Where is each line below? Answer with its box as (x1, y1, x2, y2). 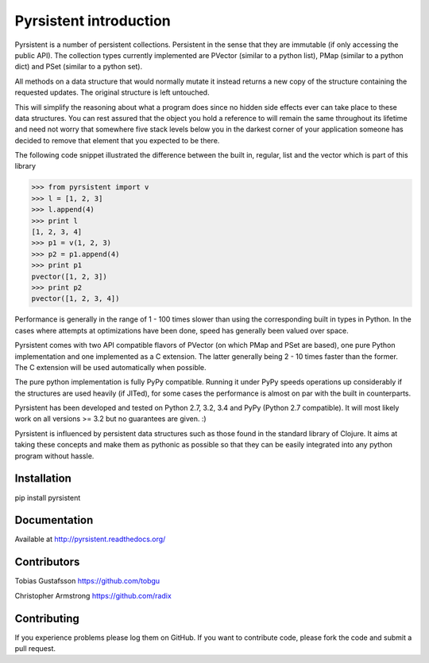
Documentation (14, 513, 94, 527)
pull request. (14, 644, 56, 653)
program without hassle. (14, 450, 95, 461)
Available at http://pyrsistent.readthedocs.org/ (14, 534, 166, 544)
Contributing (14, 611, 79, 625)
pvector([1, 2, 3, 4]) (31, 294, 120, 303)
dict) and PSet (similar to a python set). (14, 62, 143, 72)
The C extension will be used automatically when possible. (14, 362, 207, 372)
